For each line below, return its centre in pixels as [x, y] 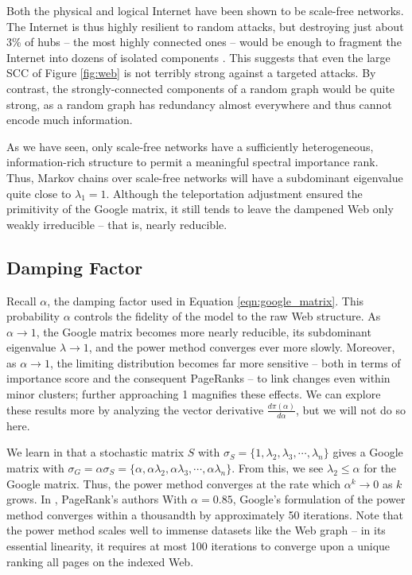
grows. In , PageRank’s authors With [97, 499]
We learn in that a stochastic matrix [95, 452]
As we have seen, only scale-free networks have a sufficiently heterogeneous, [190, 146]
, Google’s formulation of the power [319, 499]
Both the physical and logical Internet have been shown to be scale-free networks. [205, 10]
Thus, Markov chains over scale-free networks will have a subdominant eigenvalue [205, 177]
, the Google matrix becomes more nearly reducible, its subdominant [204, 331]
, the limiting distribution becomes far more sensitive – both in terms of [225, 362]
